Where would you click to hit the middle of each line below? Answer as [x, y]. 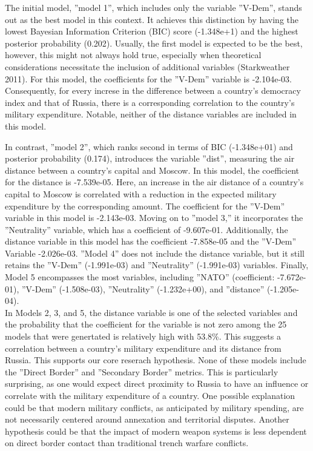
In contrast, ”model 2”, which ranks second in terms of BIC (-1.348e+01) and [149, 146]
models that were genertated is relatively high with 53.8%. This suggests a [143, 336]
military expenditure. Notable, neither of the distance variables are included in [151, 114]
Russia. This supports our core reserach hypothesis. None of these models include [156, 360]
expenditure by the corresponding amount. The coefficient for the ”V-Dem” [145, 206]
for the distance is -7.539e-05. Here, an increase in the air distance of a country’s [154, 182]
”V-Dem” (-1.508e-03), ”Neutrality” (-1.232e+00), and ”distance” [143, 288]
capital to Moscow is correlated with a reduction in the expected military [141, 193]
